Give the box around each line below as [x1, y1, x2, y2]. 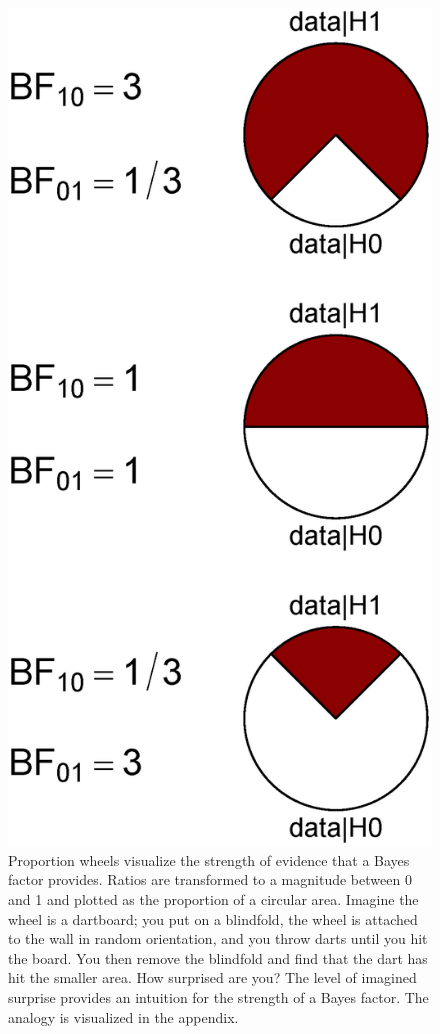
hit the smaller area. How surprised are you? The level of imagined [8, 967, 417, 988]
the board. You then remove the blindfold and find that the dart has [8, 947, 428, 968]
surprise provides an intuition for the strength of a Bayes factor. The [8, 986, 429, 1007]
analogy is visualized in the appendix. [8, 1006, 239, 1027]
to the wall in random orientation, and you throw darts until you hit [8, 928, 428, 949]
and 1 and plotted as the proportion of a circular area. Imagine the [8, 888, 419, 909]
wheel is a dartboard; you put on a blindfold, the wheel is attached [8, 908, 418, 929]
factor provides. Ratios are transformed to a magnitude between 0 [8, 869, 412, 890]
